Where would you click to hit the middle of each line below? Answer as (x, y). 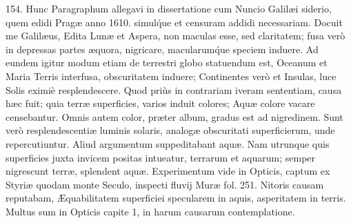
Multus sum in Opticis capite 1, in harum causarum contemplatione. (150, 211)
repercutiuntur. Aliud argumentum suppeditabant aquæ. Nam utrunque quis (168, 143)
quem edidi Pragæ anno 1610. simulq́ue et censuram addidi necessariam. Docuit (174, 22)
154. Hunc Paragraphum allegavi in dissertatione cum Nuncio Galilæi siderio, (169, 8)
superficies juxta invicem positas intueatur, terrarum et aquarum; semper (161, 157)
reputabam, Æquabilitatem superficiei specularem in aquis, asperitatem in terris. (176, 198)
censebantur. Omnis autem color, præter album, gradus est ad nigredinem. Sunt (174, 116)
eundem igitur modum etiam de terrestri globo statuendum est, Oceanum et (167, 62)
